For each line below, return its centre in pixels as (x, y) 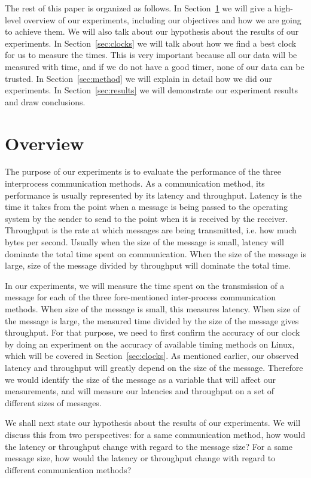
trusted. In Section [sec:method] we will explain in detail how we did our (138, 78)
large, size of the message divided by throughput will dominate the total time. (148, 265)
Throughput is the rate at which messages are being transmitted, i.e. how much (151, 230)
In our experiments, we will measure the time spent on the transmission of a (145, 285)
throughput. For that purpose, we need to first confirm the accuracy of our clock (153, 332)
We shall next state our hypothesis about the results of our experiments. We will (153, 423)
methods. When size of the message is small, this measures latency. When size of (153, 309)
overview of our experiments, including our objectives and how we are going (162, 19)
